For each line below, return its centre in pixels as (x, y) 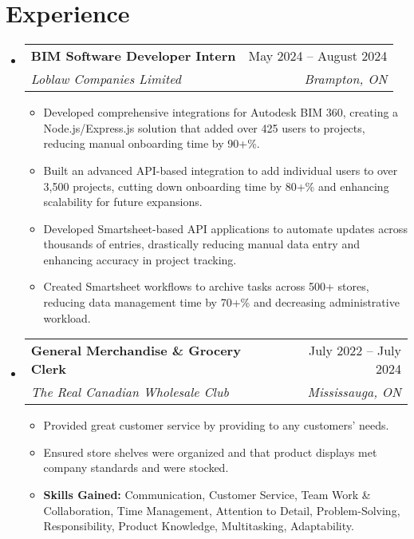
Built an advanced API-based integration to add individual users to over (221, 170)
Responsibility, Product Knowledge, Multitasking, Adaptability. (199, 526)
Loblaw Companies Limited (106, 79)
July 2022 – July (355, 351)
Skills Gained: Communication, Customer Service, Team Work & (207, 495)
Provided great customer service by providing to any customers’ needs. (216, 425)
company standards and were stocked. (136, 468)
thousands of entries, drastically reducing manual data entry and (201, 244)
